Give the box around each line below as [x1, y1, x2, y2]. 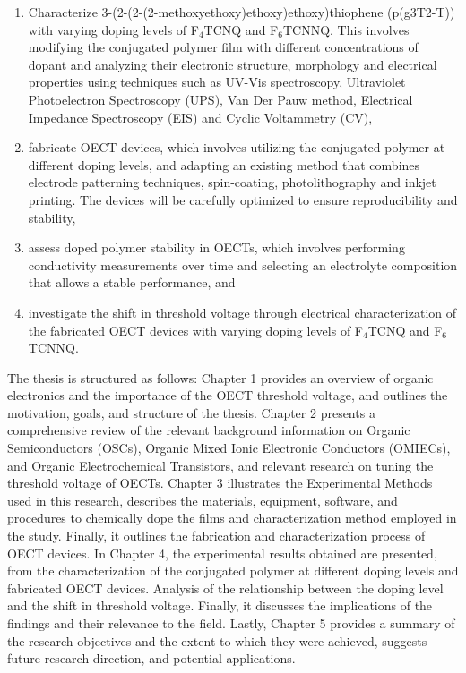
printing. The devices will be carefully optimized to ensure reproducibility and [28, 190, 458, 209]
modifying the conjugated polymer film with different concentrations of [28, 38, 419, 56]
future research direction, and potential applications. [7, 649, 296, 668]
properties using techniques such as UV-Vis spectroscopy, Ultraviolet [28, 72, 406, 91]
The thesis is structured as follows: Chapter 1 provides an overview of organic [7, 368, 434, 387]
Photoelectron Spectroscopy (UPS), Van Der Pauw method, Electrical [28, 89, 413, 108]
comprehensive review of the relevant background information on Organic [7, 421, 410, 439]
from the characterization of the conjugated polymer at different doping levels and [7, 561, 459, 580]
